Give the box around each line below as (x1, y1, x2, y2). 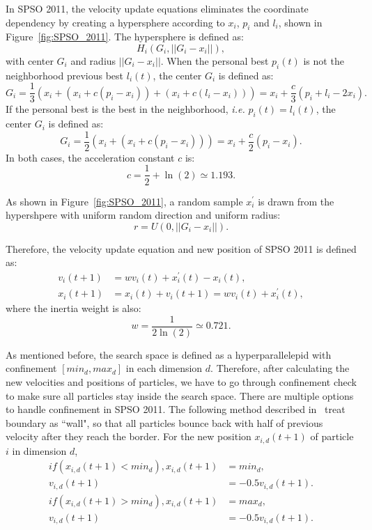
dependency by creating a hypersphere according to (6, 15, 225, 29)
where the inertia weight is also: (6, 301, 141, 315)
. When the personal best (160, 53, 269, 68)
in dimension (12, 443, 67, 458)
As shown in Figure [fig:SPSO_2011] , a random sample (6, 194, 243, 208)
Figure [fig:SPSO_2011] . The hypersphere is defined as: (6, 29, 244, 44)
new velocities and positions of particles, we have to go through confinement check (6, 374, 357, 389)
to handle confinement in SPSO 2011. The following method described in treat (6, 402, 346, 416)
